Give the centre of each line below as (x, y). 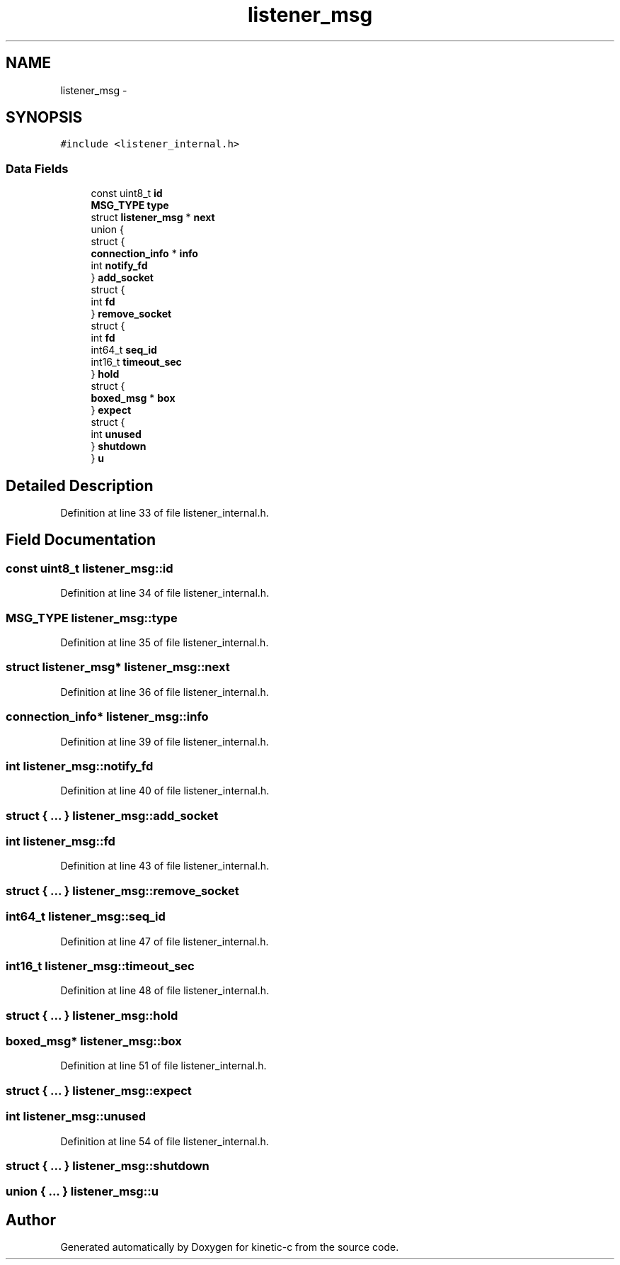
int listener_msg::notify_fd (80, 766)
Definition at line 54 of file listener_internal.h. (165, 1141)
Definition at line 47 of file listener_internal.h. (165, 941)
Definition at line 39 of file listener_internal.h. (165, 741)
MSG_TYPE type (130, 206)
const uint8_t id (127, 193)
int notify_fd (119, 266)
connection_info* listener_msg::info (107, 717)
